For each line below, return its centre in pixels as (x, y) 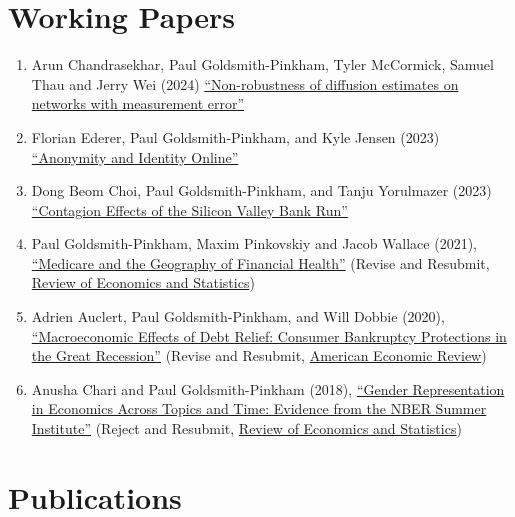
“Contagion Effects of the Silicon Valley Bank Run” (189, 209)
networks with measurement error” (138, 103)
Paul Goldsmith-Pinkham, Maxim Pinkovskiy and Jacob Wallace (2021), (254, 243)
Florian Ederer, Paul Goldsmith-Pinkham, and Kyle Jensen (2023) (235, 136)
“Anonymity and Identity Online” (135, 156)
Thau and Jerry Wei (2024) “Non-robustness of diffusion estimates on (245, 83)
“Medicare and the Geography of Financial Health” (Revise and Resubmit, (260, 262)
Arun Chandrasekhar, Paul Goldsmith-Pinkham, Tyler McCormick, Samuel (262, 64)
